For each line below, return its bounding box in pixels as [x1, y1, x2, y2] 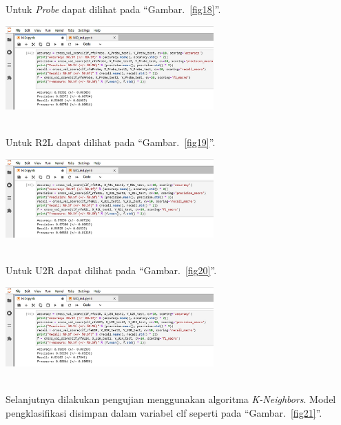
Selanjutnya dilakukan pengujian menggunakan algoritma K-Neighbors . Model [6, 392, 336, 406]
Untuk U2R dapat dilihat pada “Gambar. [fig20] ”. [6, 263, 217, 278]
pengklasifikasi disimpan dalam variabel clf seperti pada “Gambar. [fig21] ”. [6, 405, 322, 419]
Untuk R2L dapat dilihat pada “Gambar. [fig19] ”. [6, 135, 216, 149]
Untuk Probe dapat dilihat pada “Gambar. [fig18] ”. [6, 2, 221, 16]
